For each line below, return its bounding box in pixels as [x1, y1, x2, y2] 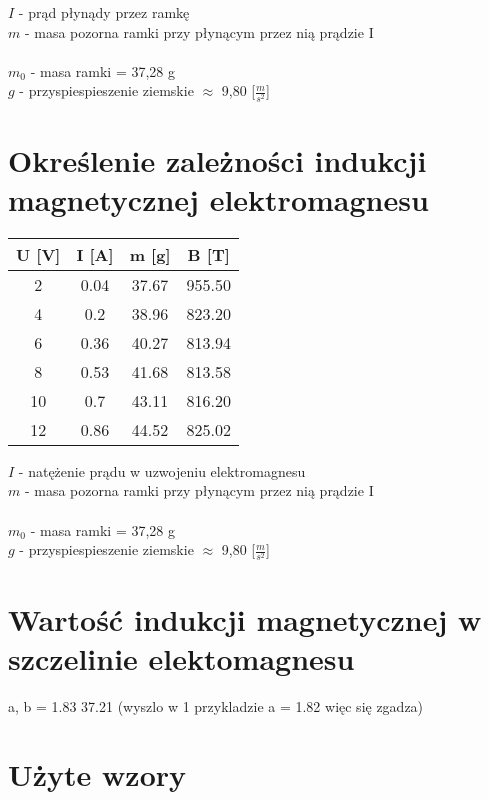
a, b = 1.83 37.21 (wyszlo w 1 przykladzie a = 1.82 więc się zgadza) [8, 695, 424, 716]
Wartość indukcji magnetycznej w [8, 598, 482, 639]
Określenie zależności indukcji [8, 139, 427, 180]
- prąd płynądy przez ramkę [18, 2, 190, 22]
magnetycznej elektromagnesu [8, 178, 429, 219]
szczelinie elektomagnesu [8, 637, 355, 678]
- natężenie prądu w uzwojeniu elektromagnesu [18, 460, 306, 481]
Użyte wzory [8, 754, 187, 795]
